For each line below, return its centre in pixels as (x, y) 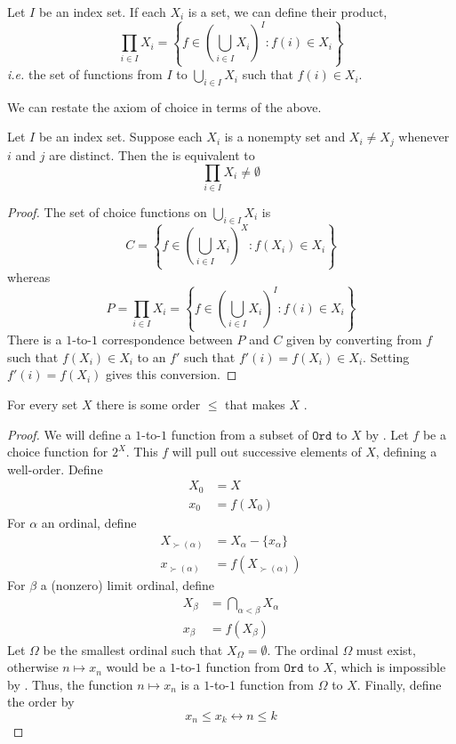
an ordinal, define (89, 522)
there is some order (148, 404)
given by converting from (354, 340)
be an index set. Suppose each (120, 137)
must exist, (386, 649)
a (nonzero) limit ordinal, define (128, 585)
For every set (43, 404)
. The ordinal (303, 649)
